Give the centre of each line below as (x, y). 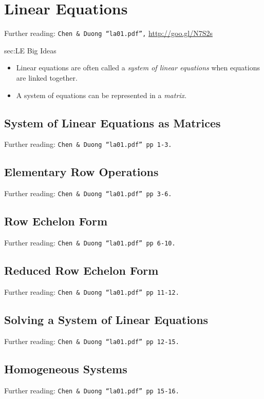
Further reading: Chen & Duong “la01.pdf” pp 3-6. (88, 193)
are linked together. (47, 77)
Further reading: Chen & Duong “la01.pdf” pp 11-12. (92, 291)
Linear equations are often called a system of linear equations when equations (138, 68)
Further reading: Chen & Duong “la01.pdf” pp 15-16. (92, 390)
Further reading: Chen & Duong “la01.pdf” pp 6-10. (90, 243)
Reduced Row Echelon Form (81, 270)
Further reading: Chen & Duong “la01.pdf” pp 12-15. (92, 341)
